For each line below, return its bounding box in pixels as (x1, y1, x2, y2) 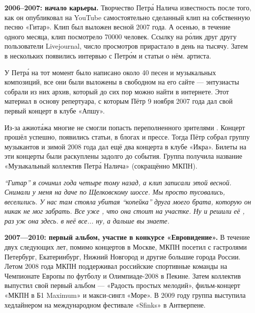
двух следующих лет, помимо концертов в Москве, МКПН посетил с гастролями (4, 242, 247, 252)
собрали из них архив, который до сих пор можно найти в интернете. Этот (4, 86, 229, 96)
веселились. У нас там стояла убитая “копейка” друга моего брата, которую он (4, 196, 251, 206)
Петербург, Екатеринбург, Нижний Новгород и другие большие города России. (4, 251, 241, 261)
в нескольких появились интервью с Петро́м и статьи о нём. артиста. (4, 50, 211, 60)
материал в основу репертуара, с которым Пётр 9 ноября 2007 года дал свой (4, 96, 233, 106)
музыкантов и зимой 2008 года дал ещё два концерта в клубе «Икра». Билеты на (4, 141, 247, 151)
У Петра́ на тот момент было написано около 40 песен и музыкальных (4, 67, 216, 77)
